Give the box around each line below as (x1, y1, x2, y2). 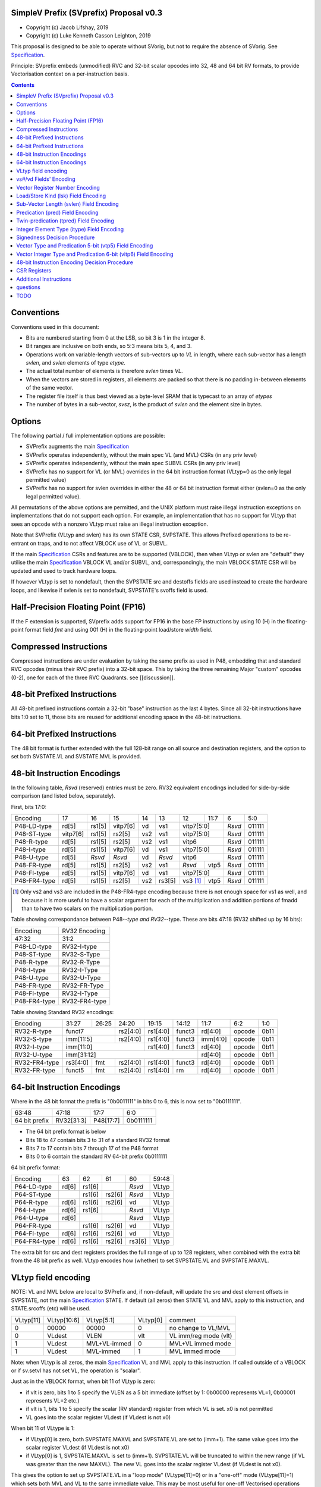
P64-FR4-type (14, 1237, 56, 1246)
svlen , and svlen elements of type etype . (26, 359, 126, 366)
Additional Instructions (16, 275, 71, 283)
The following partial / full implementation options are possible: (11, 432, 166, 439)
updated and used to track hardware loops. (11, 567, 117, 574)
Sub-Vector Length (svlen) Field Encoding (16, 200, 119, 208)
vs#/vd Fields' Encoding (16, 175, 75, 183)
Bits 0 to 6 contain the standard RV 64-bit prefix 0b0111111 (26, 1153, 168, 1160)
